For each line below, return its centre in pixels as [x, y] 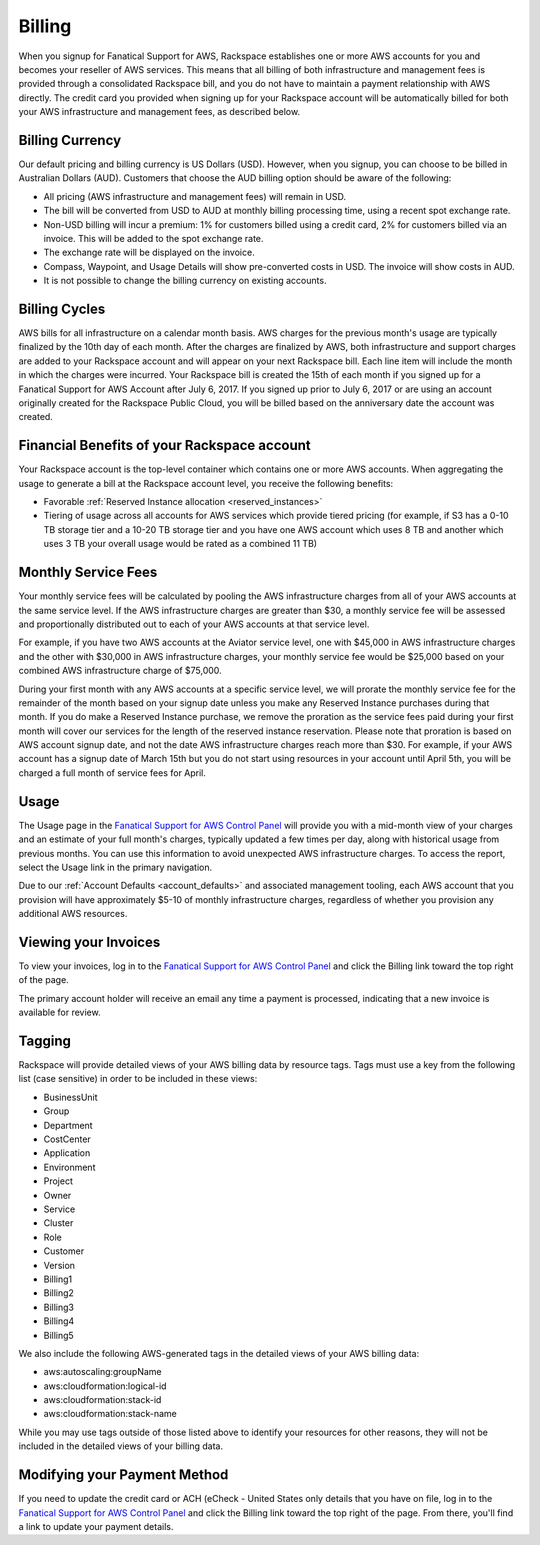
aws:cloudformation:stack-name [110, 1414]
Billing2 [59, 1293]
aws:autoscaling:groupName [102, 1372]
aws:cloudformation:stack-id [102, 1400]
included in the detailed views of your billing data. [121, 1446]
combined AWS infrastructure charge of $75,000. [120, 671]
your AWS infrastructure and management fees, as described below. [159, 112]
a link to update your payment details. [96, 1526]
